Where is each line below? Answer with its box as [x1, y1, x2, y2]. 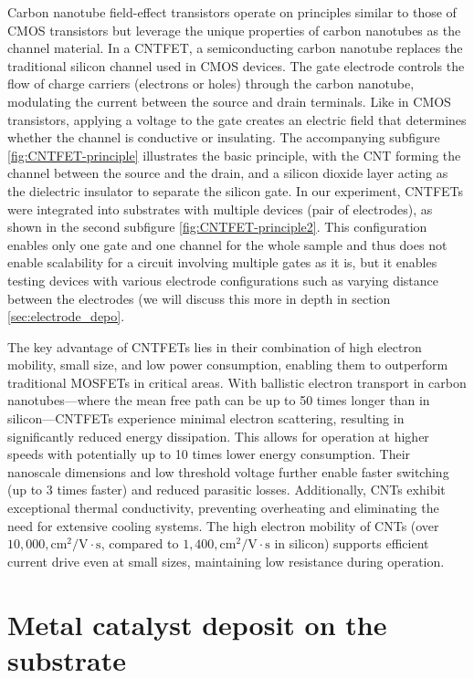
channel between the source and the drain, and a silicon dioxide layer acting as [7, 163, 448, 183]
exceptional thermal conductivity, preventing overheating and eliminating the [7, 498, 439, 517]
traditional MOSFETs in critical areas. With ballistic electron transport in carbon [7, 372, 467, 391]
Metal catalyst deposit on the [7, 605, 387, 642]
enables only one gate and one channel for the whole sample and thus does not [7, 235, 448, 254]
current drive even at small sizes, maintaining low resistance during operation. [7, 551, 445, 570]
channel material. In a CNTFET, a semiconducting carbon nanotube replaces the [7, 38, 463, 57]
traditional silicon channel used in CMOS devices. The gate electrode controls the [7, 56, 465, 75]
